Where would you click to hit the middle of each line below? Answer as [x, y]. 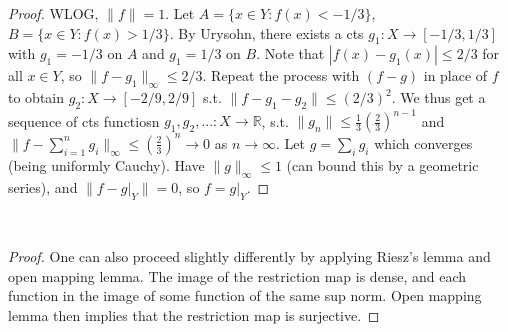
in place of [455, 75]
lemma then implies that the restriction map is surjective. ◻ [194, 314]
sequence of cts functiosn [84, 120]
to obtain [36, 97]
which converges [423, 142]
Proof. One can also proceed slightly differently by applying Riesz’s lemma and [249, 256]
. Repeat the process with [281, 75]
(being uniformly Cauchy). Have [106, 164]
